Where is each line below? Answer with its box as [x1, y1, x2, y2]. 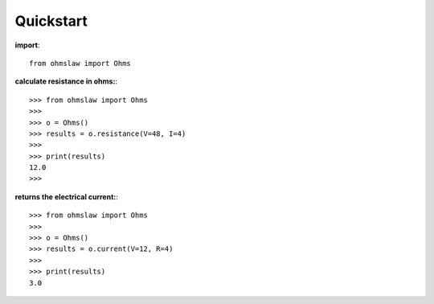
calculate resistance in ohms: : [14, 76, 118, 86]
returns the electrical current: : [14, 191, 118, 201]
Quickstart [14, 12, 88, 30]
